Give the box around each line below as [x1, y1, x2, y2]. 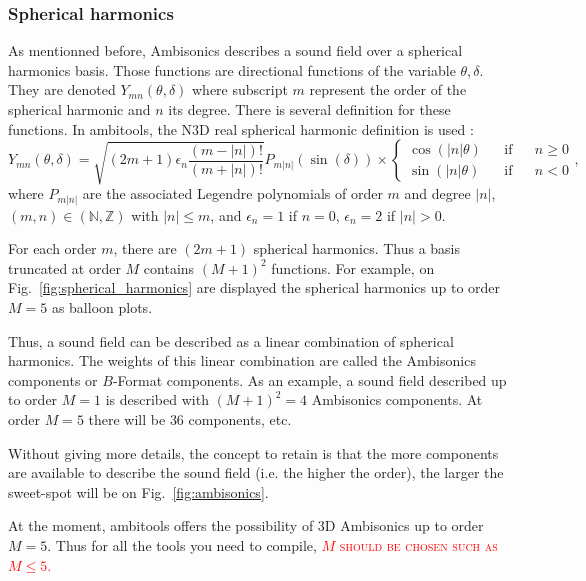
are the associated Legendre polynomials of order [82, 183, 383, 204]
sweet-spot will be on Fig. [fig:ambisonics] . [8, 481, 269, 502]
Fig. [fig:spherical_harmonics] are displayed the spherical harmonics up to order [8, 277, 501, 298]
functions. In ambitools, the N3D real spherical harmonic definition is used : [8, 118, 474, 139]
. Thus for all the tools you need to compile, [47, 534, 317, 555]
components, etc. [188, 408, 292, 429]
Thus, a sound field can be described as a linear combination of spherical [8, 330, 454, 351]
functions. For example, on [271, 257, 435, 278]
